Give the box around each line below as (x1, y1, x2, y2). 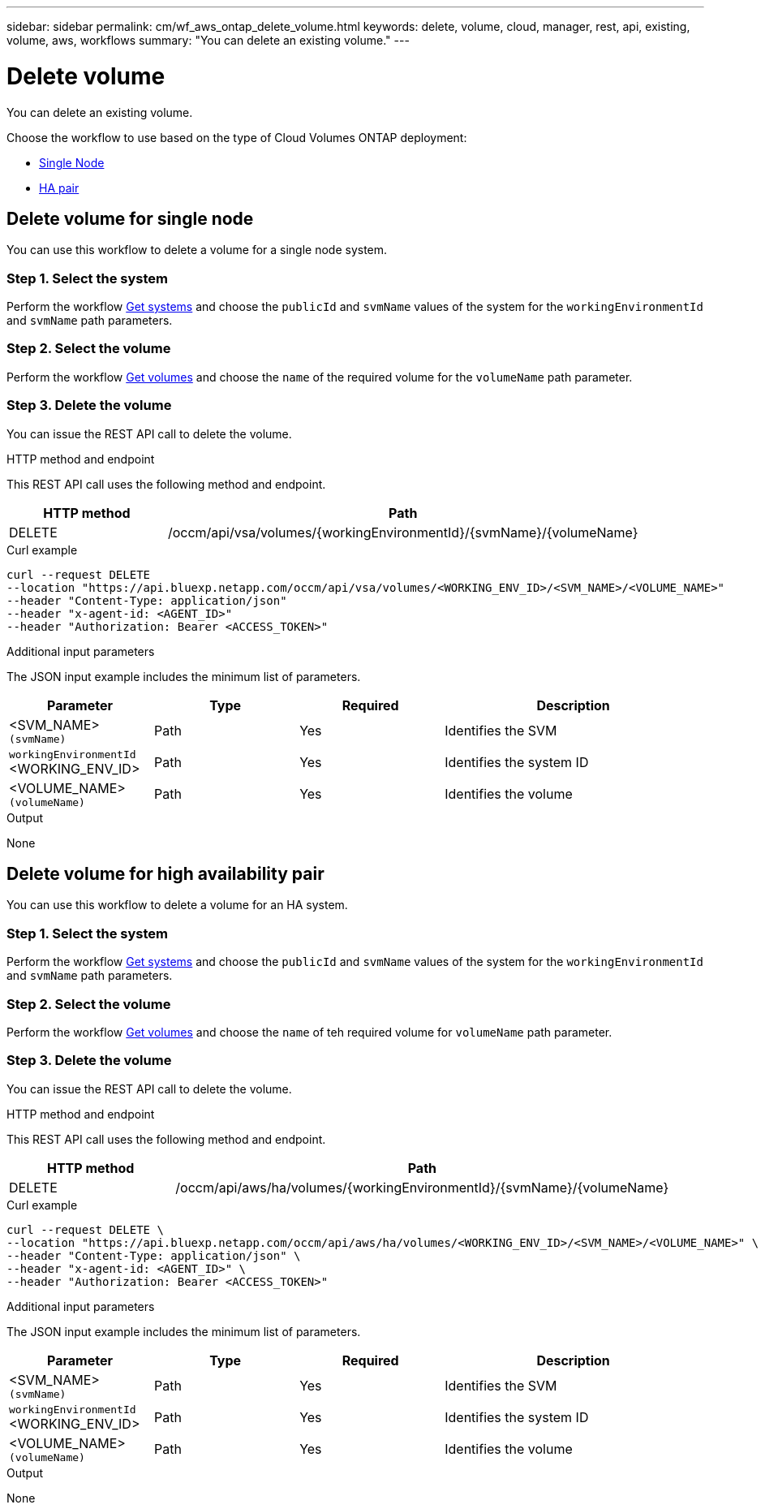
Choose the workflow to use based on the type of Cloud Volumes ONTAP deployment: (6, 130, 467, 144)
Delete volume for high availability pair (6, 864, 324, 885)
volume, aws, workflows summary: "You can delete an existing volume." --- (6, 33, 410, 47)
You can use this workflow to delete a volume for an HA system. (6, 898, 348, 912)
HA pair (39, 180, 80, 195)
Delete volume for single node (6, 208, 254, 229)
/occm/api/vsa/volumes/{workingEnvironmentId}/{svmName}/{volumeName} (167, 524, 638, 541)
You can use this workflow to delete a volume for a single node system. (6, 243, 388, 257)
